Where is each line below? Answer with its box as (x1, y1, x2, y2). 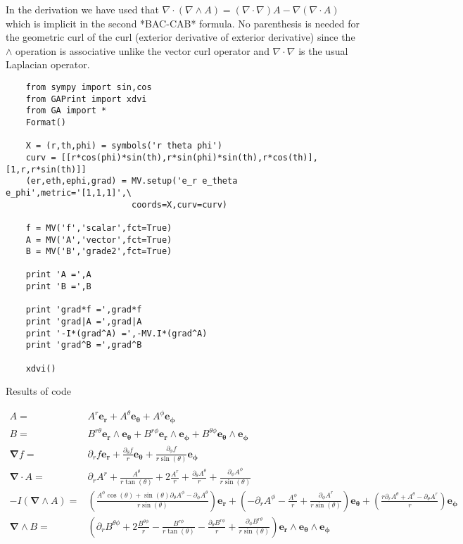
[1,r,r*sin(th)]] (6, 164, 87, 175)
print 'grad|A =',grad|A (25, 317, 142, 327)
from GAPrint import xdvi (25, 94, 147, 104)
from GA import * (25, 106, 107, 116)
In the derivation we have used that (6, 2, 159, 16)
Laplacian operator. (6, 57, 90, 72)
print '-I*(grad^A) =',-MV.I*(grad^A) (25, 328, 208, 339)
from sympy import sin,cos (25, 82, 152, 92)
